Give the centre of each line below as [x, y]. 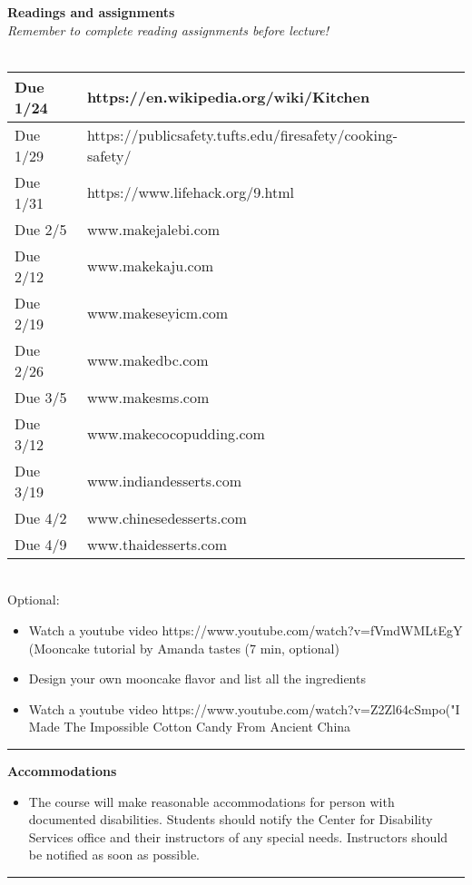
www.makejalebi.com [153, 229]
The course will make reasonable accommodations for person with [211, 801]
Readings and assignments [91, 12]
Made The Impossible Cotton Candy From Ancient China [190, 727]
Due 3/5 [41, 397]
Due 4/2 [41, 517]
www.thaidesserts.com [157, 544]
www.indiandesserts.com [164, 481]
